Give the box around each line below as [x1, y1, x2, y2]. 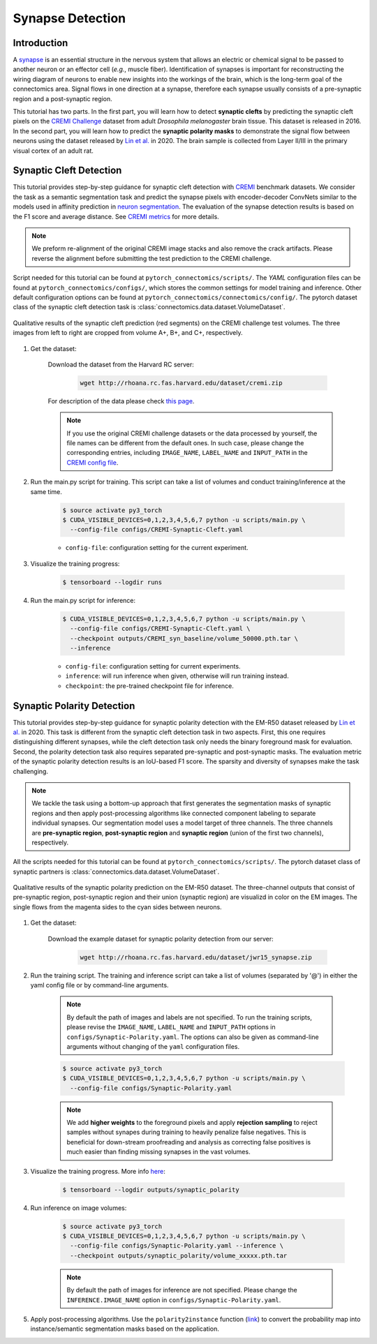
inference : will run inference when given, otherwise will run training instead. [65, 672, 289, 680]
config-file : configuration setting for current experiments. [65, 662, 241, 670]
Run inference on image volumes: [30, 1204, 127, 1212]
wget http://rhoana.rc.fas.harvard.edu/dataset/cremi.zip [80, 379, 283, 387]
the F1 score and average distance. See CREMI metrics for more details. [13, 212, 219, 221]
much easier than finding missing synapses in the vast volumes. [66, 1148, 251, 1156]
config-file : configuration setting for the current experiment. [65, 544, 249, 552]
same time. [30, 487, 63, 495]
